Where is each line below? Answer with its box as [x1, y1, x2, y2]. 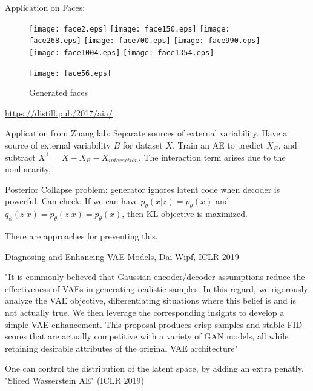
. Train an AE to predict [172, 139, 264, 151]
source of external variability [5, 139, 111, 151]
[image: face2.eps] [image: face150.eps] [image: [29, 24, 230, 33]
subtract [5, 150, 36, 163]
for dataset [122, 139, 163, 151]
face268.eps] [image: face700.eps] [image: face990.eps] [29, 36, 260, 45]
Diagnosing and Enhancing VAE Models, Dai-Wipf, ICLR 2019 [5, 250, 239, 262]
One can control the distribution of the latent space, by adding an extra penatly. [5, 362, 304, 375]
